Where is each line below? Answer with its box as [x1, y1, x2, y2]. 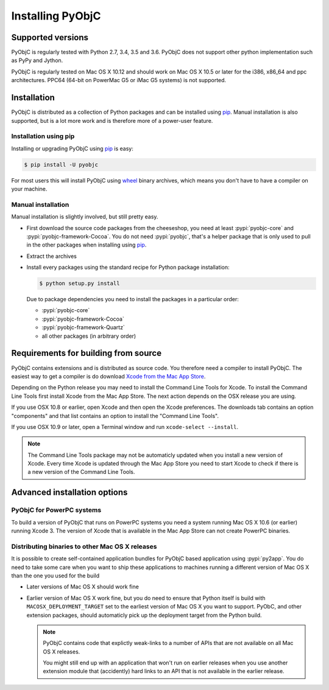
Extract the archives [26, 253, 77, 260]
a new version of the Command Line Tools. [27, 469, 135, 476]
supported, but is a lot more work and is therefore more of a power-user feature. [11, 117, 213, 124]
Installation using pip [11, 132, 75, 141]
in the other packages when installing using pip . [26, 241, 147, 249]
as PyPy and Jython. [11, 57, 63, 64]
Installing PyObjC [11, 9, 101, 23]
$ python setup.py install [39, 280, 120, 287]
